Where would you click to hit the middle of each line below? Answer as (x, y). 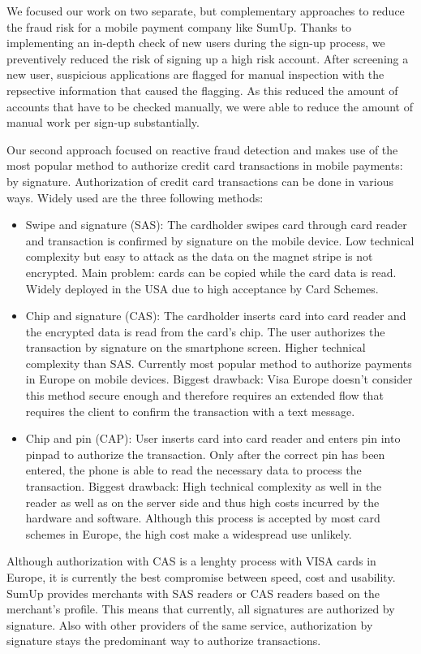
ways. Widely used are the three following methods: (135, 197)
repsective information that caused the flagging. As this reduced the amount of (202, 90)
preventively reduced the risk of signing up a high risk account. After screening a (208, 58)
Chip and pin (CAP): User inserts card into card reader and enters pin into (213, 438)
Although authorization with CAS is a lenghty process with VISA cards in (191, 561)
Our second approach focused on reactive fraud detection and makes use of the (202, 149)
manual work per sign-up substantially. (103, 122)
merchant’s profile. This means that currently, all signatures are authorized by (201, 609)
